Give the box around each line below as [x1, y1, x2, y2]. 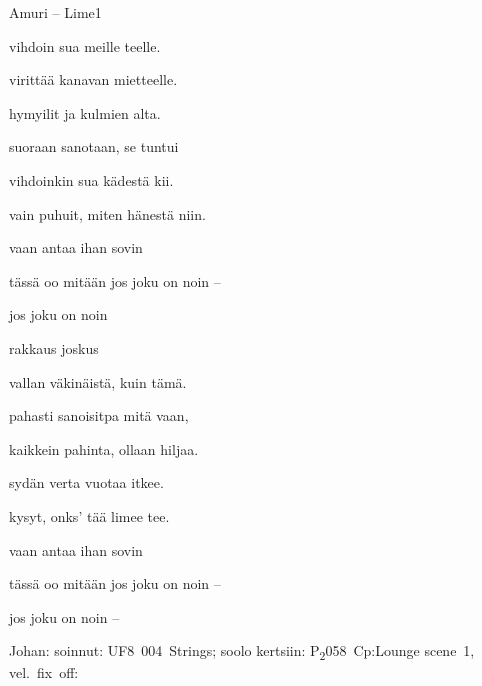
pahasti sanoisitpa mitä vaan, [9, 405, 189, 426]
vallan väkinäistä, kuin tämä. [9, 371, 187, 392]
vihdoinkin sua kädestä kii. [9, 169, 174, 190]
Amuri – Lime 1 [9, 2, 102, 22]
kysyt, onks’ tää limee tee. [9, 505, 170, 526]
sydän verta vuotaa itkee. [9, 472, 164, 493]
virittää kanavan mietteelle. [9, 69, 178, 90]
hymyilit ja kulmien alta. [9, 102, 161, 123]
